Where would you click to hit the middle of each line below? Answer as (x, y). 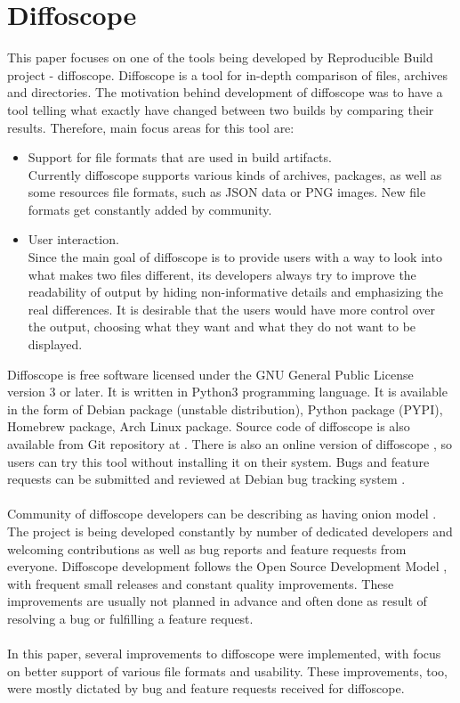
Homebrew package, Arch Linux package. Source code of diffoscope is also (209, 426)
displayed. (55, 344)
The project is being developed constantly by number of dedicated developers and (230, 531)
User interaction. (73, 239)
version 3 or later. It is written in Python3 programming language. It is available (227, 392)
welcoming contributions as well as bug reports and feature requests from (207, 548)
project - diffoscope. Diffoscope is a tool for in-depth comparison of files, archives (228, 74)
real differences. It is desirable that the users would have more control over (231, 309)
